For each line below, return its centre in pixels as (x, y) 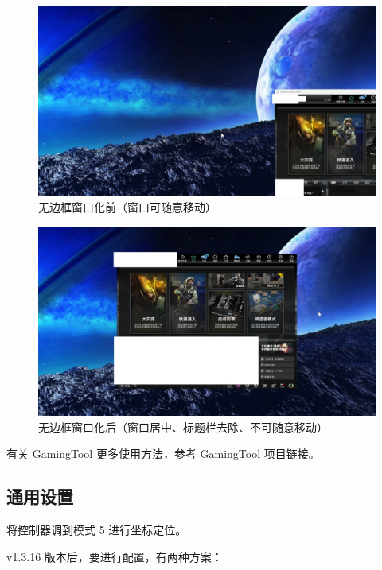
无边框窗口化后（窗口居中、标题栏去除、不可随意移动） (183, 427)
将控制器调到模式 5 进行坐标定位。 (97, 530)
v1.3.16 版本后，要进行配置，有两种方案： (115, 556)
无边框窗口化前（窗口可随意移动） (127, 207)
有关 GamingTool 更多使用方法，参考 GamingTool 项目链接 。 (163, 454)
